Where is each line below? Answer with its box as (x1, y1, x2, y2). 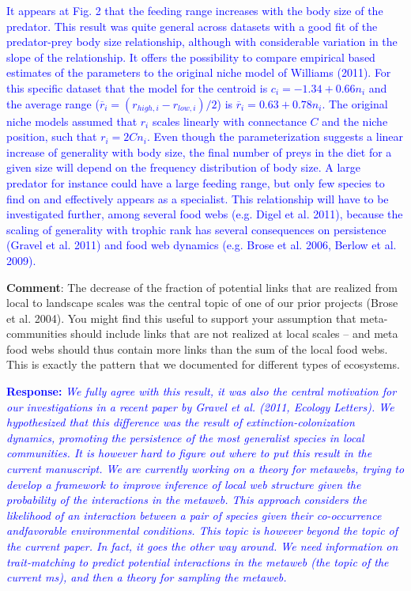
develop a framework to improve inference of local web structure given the (6, 475, 361, 492)
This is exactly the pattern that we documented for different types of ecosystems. (6, 356, 400, 373)
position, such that (6, 128, 97, 145)
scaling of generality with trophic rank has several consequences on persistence (6, 221, 386, 237)
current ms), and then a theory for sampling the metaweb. (6, 569, 287, 585)
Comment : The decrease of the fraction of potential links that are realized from (6, 278, 398, 295)
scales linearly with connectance (152, 112, 307, 129)
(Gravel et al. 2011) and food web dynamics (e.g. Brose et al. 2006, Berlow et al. (6, 237, 397, 253)
